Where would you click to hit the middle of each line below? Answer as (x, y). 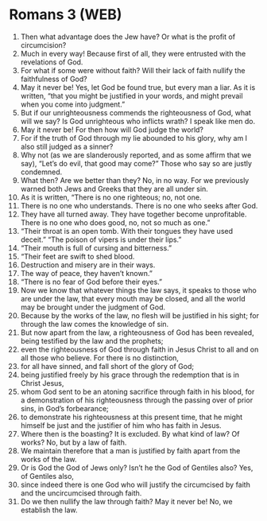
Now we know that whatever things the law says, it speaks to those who (138, 290)
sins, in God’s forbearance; (65, 408)
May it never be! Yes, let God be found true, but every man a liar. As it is (138, 87)
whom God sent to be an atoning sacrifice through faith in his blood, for (137, 391)
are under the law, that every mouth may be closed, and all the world (133, 298)
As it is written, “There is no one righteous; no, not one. (111, 197)
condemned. (41, 172)
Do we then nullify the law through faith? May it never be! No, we (126, 501)
